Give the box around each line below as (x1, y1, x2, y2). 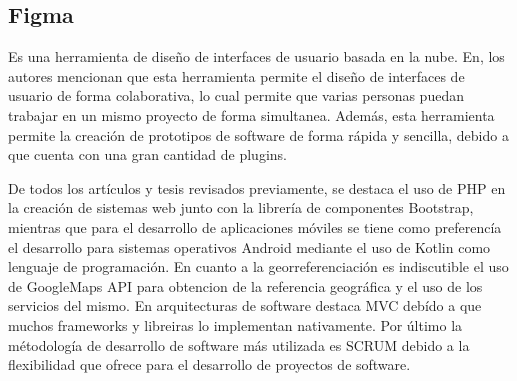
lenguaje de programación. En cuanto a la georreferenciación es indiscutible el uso (8, 256, 509, 277)
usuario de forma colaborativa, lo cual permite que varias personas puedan (8, 85, 464, 106)
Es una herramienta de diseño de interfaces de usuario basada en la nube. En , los (8, 46, 505, 67)
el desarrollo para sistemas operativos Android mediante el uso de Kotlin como (8, 236, 491, 257)
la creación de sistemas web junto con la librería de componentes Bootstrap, (8, 197, 474, 218)
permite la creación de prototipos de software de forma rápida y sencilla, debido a (8, 124, 509, 145)
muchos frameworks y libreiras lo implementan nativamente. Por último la (8, 314, 463, 335)
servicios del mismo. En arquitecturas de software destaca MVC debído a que (8, 295, 482, 316)
